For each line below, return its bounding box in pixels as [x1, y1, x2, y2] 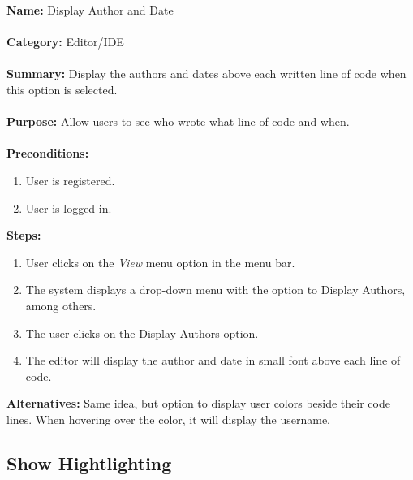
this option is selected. [6, 80, 118, 97]
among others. [25, 296, 97, 314]
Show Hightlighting [6, 450, 172, 475]
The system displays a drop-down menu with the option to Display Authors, [25, 281, 406, 298]
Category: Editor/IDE [6, 33, 124, 50]
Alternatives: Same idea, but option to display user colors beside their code [6, 395, 390, 412]
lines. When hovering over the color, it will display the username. [6, 410, 330, 427]
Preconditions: [6, 145, 89, 162]
